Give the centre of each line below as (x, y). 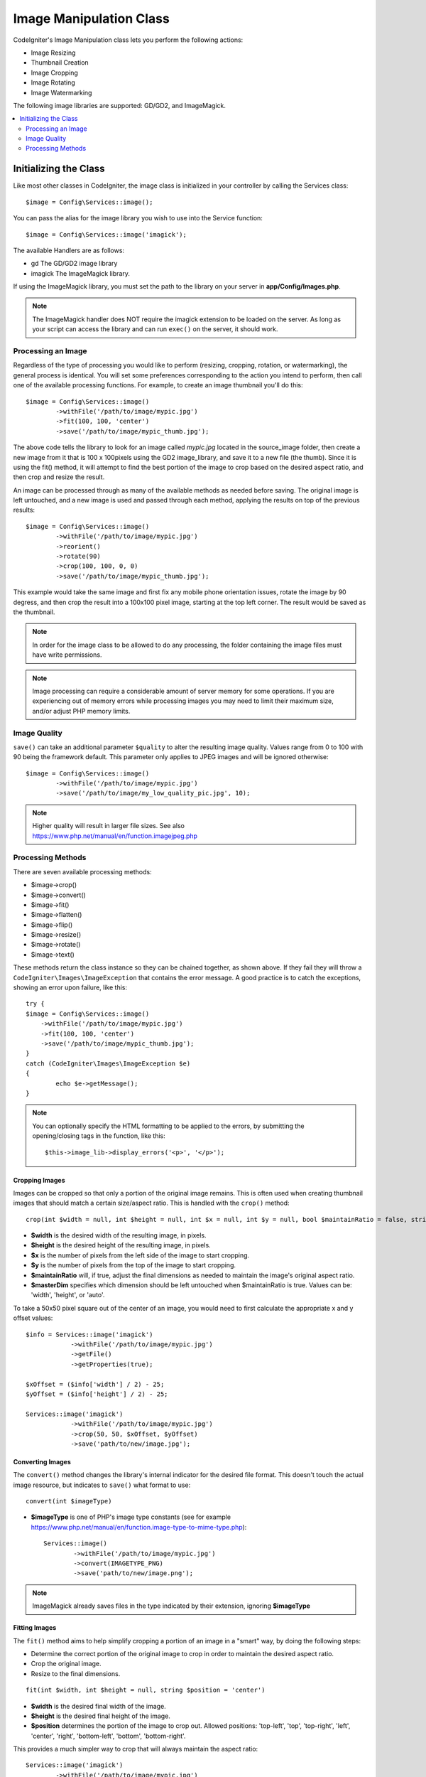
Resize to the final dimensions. (76, 1673)
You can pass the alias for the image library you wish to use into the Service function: (138, 218)
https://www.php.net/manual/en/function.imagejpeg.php (115, 836)
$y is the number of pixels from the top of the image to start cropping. (133, 1265)
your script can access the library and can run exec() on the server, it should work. (155, 329)
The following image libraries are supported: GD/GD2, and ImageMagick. (120, 105)
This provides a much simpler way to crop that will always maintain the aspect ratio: (136, 1749)
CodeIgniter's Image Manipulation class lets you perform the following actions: (128, 40)
